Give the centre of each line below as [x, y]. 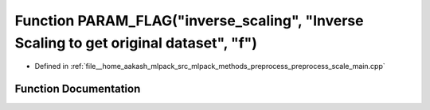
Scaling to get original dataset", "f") [136, 43]
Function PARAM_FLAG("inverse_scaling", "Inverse [189, 21]
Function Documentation [78, 89]
